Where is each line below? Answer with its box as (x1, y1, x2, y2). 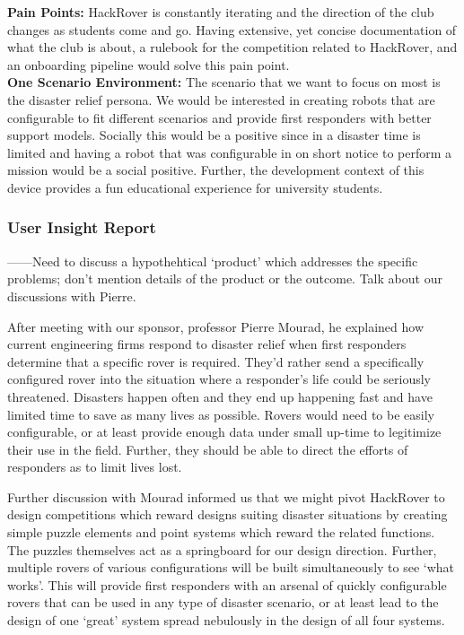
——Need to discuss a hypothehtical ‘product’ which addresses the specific (7, 251, 418, 270)
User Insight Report (7, 216, 156, 239)
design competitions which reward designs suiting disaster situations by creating (7, 505, 448, 524)
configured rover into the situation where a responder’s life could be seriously (7, 370, 432, 388)
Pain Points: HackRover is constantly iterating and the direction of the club (7, 3, 434, 21)
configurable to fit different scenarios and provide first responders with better (7, 108, 432, 126)
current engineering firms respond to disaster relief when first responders (7, 335, 407, 353)
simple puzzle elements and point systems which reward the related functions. (7, 523, 435, 542)
